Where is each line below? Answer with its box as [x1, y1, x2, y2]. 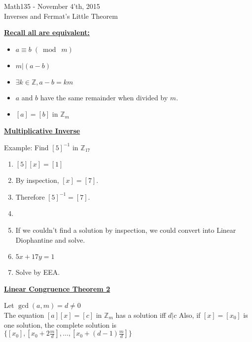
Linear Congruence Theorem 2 [4, 283, 110, 294]
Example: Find [4, 142, 49, 152]
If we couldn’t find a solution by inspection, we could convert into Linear [15, 224, 236, 235]
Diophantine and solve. [15, 234, 85, 245]
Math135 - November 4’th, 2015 [4, 1, 100, 11]
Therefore [15, 191, 45, 202]
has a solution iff [115, 309, 166, 320]
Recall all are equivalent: [4, 27, 90, 38]
